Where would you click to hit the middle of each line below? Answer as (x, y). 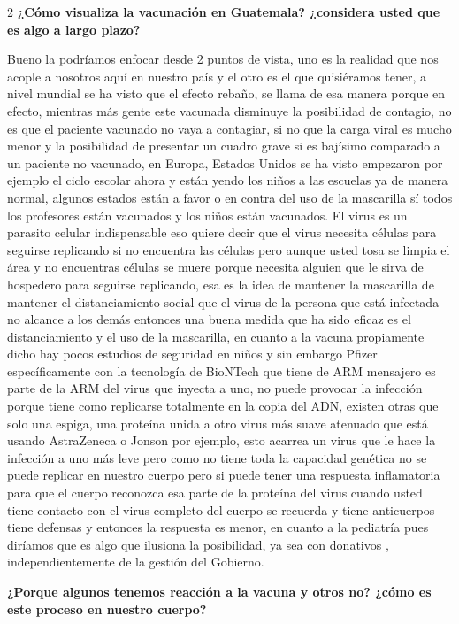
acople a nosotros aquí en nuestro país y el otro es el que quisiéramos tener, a (217, 76)
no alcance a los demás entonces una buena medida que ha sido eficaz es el (209, 319)
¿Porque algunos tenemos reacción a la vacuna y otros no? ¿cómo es (219, 591)
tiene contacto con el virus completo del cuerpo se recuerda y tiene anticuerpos (221, 509)
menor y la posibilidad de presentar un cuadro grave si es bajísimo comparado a (224, 146)
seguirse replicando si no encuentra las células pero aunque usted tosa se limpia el (229, 249)
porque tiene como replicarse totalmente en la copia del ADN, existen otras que (223, 406)
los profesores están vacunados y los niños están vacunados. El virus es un (207, 215)
